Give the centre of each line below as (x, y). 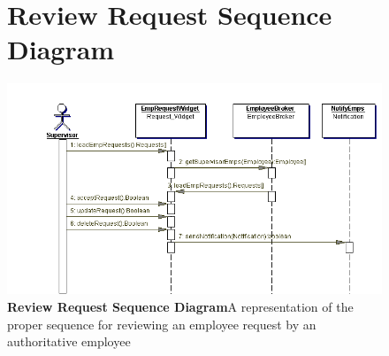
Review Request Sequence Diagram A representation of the (180, 307)
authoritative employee (69, 341)
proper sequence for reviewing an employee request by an (162, 324)
